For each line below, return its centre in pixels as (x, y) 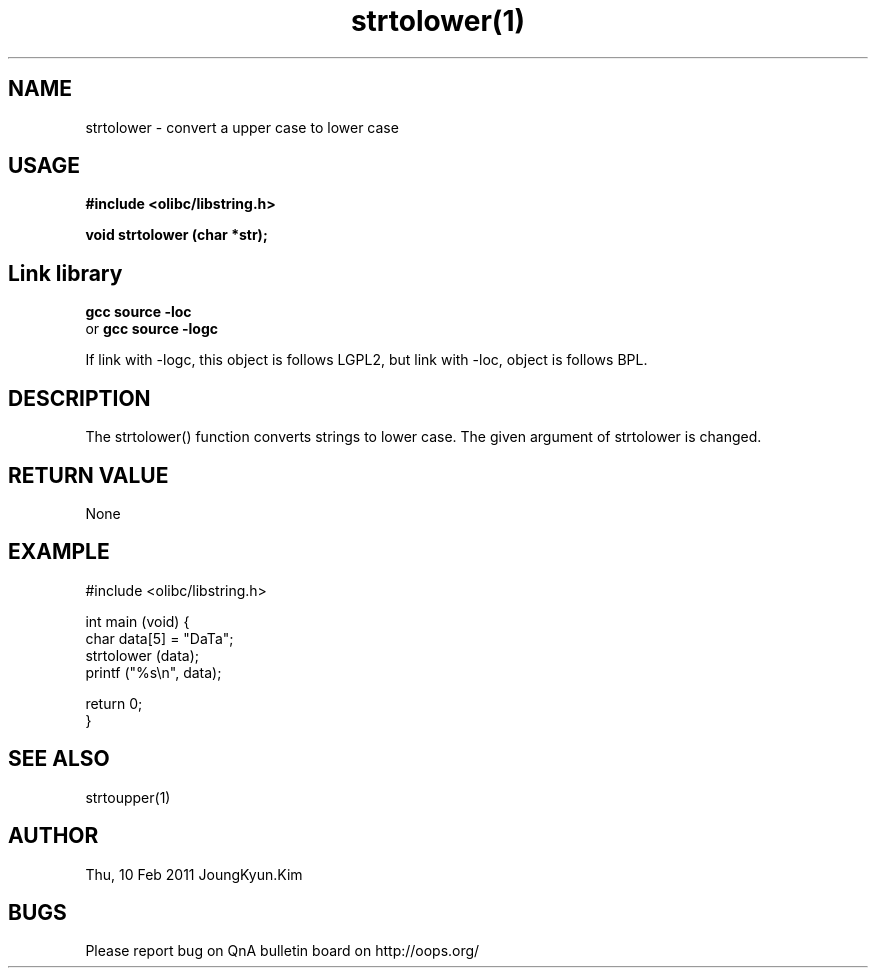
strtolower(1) (438, 21)
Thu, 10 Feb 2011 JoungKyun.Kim (194, 874)
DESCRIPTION (79, 398)
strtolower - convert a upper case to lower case (242, 127)
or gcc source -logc (152, 329)
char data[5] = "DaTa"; (159, 638)
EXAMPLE (59, 552)
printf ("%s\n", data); (153, 672)
